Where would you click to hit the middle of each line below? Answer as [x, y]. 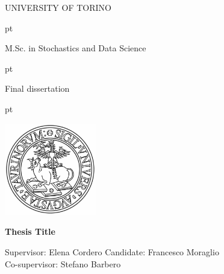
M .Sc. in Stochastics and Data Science [76, 48]
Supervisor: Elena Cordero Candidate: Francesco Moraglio [112, 251]
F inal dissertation [37, 88]
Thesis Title [30, 231]
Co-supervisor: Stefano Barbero [63, 263]
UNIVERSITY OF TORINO [58, 7]
